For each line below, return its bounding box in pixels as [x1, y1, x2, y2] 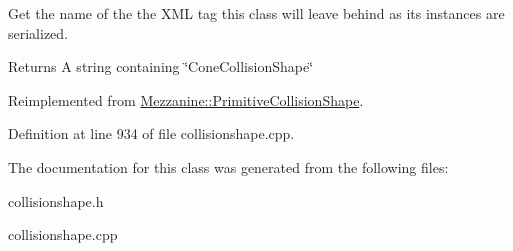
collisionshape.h [8, 190, 104, 211]
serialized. [8, 22, 69, 43]
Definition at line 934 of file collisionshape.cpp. [8, 123, 295, 144]
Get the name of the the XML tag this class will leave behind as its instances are [8, 3, 505, 23]
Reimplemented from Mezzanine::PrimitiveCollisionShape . [8, 89, 364, 110]
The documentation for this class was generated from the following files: [8, 156, 449, 177]
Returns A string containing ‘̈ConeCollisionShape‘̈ [8, 56, 314, 77]
